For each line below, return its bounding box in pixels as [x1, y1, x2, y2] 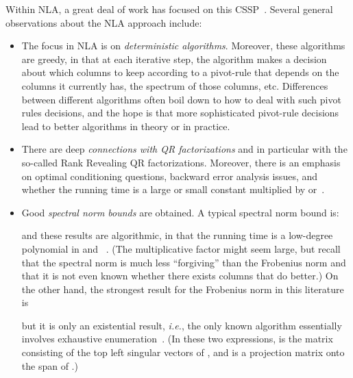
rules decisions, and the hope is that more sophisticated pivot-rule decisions [21, 105, 339, 120]
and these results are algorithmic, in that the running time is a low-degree [21, 228, 333, 242]
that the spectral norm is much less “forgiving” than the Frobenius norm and [21, 255, 346, 269]
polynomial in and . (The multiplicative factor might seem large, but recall [21, 241, 341, 255]
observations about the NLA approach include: [5, 15, 202, 29]
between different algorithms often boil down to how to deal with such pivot [21, 92, 341, 106]
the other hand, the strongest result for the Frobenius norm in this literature [21, 281, 344, 296]
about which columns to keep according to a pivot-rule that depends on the [21, 65, 339, 79]
